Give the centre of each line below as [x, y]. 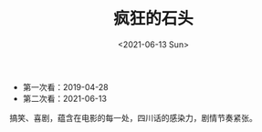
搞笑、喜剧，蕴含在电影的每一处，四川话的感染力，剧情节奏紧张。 [133, 117]
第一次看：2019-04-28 [66, 86]
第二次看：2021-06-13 [65, 98]
